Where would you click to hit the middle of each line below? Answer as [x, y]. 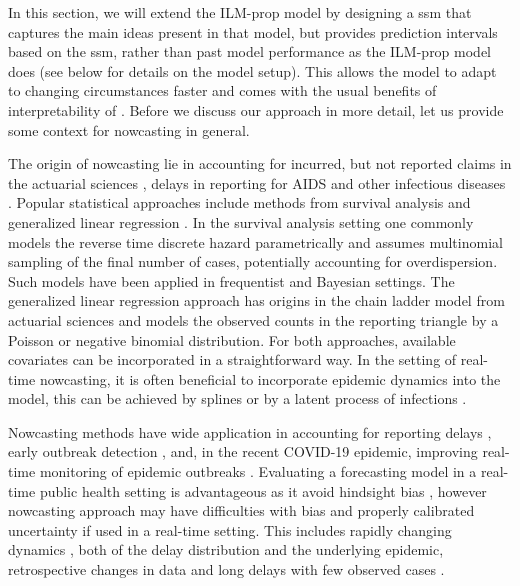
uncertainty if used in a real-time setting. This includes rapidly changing [230, 529]
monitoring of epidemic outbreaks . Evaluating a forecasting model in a [258, 471]
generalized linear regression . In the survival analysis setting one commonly [241, 221]
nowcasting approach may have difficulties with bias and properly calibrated [241, 510]
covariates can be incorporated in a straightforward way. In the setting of [232, 359]
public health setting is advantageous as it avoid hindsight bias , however [263, 490]
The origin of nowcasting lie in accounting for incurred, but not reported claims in [260, 163]
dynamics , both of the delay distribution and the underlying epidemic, [226, 549]
